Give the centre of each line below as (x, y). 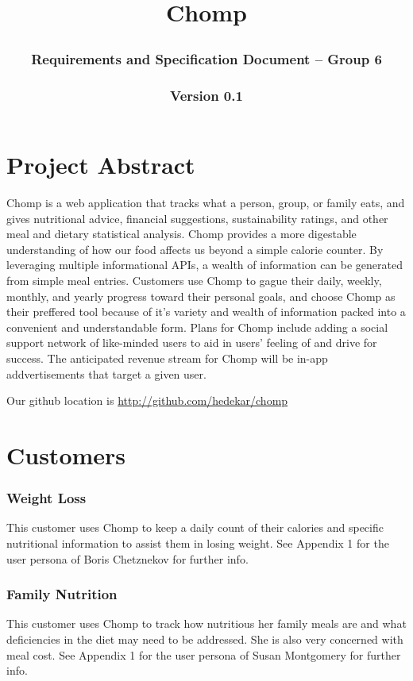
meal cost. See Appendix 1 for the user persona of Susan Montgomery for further (204, 654)
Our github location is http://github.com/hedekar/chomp (147, 400)
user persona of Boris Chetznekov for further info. (127, 558)
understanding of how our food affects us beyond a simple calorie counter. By (195, 249)
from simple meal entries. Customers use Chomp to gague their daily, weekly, (194, 281)
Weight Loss (46, 498)
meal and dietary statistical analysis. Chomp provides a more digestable (181, 234)
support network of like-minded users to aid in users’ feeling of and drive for (192, 342)
